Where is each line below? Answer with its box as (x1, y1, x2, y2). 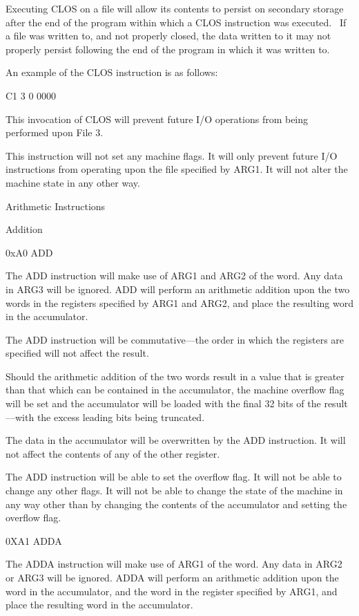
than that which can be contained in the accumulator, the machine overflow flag (6, 382, 345, 397)
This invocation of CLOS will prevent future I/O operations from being (6, 111, 309, 126)
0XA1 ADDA (6, 533, 62, 548)
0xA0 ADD (6, 245, 53, 259)
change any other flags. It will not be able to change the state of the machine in (6, 483, 343, 498)
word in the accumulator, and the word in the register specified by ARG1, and (6, 584, 338, 598)
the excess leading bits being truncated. (37, 409, 205, 424)
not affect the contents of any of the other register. (6, 446, 220, 460)
